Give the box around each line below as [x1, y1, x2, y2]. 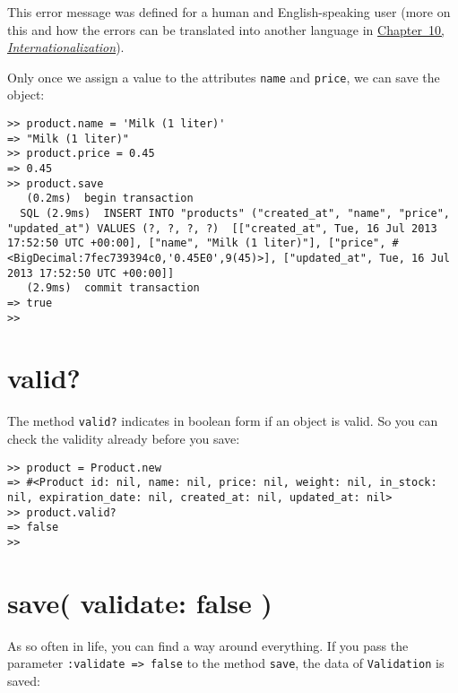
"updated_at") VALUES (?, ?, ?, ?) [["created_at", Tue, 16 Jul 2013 [7, 221, 437, 235]
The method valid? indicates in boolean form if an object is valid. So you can [7, 411, 438, 430]
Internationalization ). [7, 38, 125, 56]
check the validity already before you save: [7, 429, 240, 447]
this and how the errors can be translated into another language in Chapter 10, [7, 20, 445, 39]
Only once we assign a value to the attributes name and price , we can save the [7, 67, 440, 86]
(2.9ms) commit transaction [26, 282, 200, 295]
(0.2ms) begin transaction [26, 192, 194, 205]
